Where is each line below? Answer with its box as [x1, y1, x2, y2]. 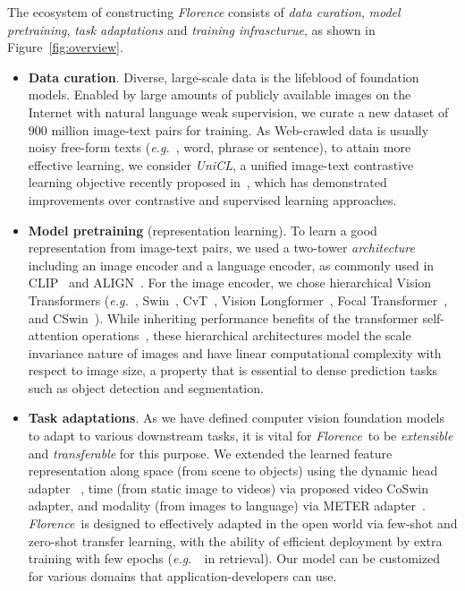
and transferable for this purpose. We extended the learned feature [28, 443, 393, 462]
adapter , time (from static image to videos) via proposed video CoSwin [28, 478, 428, 497]
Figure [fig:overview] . [7, 38, 123, 56]
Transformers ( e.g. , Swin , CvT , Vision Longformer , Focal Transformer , [28, 290, 448, 309]
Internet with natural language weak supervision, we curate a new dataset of [28, 102, 449, 121]
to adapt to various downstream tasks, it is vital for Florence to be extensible [28, 426, 453, 445]
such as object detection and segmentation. [28, 378, 264, 397]
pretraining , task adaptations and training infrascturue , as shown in [7, 20, 376, 39]
